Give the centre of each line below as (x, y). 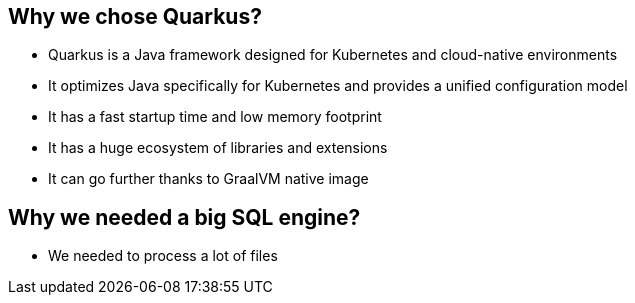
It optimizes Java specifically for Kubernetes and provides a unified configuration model (338, 86)
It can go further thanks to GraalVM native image (208, 179)
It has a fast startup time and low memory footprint (215, 117)
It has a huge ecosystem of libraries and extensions (218, 148)
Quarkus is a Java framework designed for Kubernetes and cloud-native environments (333, 55)
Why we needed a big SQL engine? (184, 217)
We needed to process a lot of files (163, 256)
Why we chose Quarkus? (135, 16)
